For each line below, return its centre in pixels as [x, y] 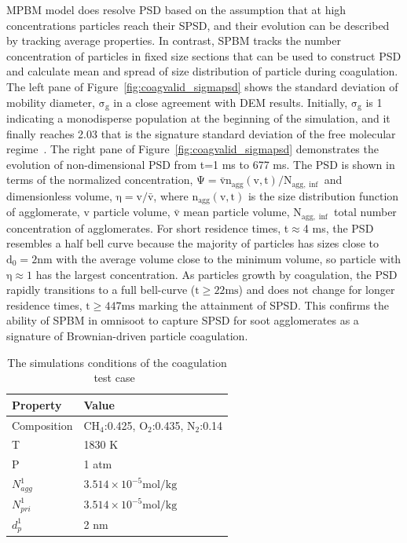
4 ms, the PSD [338, 227]
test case [114, 378]
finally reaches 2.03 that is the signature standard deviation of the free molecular [201, 133]
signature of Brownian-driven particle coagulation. [127, 335]
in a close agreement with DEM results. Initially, [231, 102]
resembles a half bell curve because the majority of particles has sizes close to [192, 243]
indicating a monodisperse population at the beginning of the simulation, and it [198, 118]
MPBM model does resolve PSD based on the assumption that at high [176, 9]
